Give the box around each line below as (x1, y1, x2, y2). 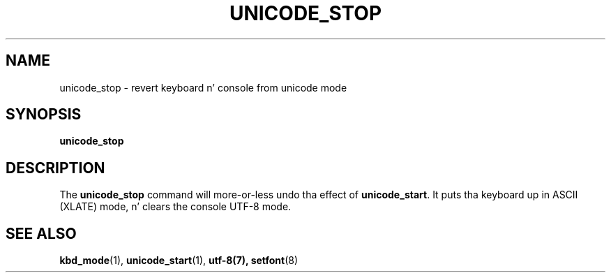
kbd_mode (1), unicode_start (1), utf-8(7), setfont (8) (59, 254, 299, 267)
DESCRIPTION (6, 159, 105, 177)
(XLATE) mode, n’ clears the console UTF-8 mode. (59, 200, 292, 213)
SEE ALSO (6, 224, 77, 242)
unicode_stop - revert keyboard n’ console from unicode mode (59, 81, 347, 94)
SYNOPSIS (6, 105, 82, 124)
